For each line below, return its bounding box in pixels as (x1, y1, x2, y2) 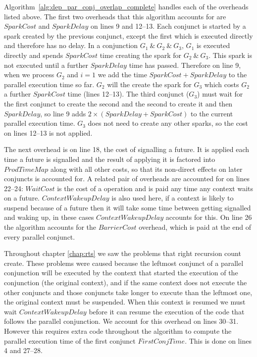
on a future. (4, 193, 40, 203)
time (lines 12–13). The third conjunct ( (67, 89, 189, 99)
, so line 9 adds (40, 108, 86, 118)
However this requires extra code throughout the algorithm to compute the (4, 326, 232, 336)
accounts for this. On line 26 (165, 212, 252, 222)
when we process (4, 69, 54, 80)
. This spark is (208, 50, 252, 60)
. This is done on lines (185, 335, 252, 346)
